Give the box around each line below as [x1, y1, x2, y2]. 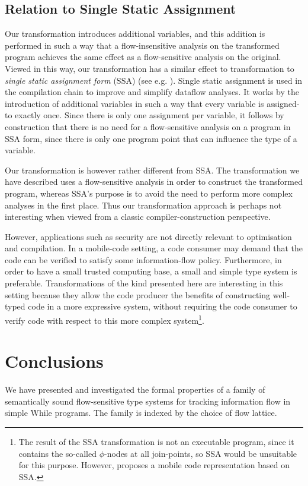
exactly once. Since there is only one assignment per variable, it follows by [15, 109, 284, 121]
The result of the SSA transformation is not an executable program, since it [18, 435, 294, 448]
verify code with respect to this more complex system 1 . [5, 312, 204, 326]
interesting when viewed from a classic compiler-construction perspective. [5, 210, 271, 223]
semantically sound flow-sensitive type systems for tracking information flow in [5, 395, 291, 407]
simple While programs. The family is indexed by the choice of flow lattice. [5, 406, 277, 419]
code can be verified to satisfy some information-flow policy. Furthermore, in [5, 253, 282, 266]
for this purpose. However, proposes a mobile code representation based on [18, 459, 290, 471]
